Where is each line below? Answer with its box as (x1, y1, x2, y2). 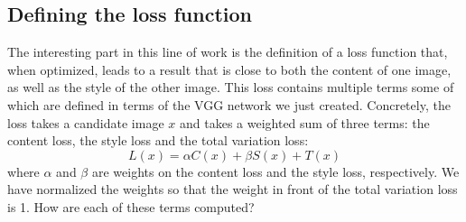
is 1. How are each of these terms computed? (7, 197, 255, 216)
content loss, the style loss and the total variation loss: (7, 131, 309, 150)
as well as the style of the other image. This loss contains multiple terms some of (7, 78, 454, 97)
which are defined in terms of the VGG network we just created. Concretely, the (7, 95, 451, 114)
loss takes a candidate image (7, 113, 164, 132)
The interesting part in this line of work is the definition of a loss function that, (7, 42, 448, 61)
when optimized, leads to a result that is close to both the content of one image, (7, 60, 452, 79)
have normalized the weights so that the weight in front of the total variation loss (7, 180, 458, 199)
